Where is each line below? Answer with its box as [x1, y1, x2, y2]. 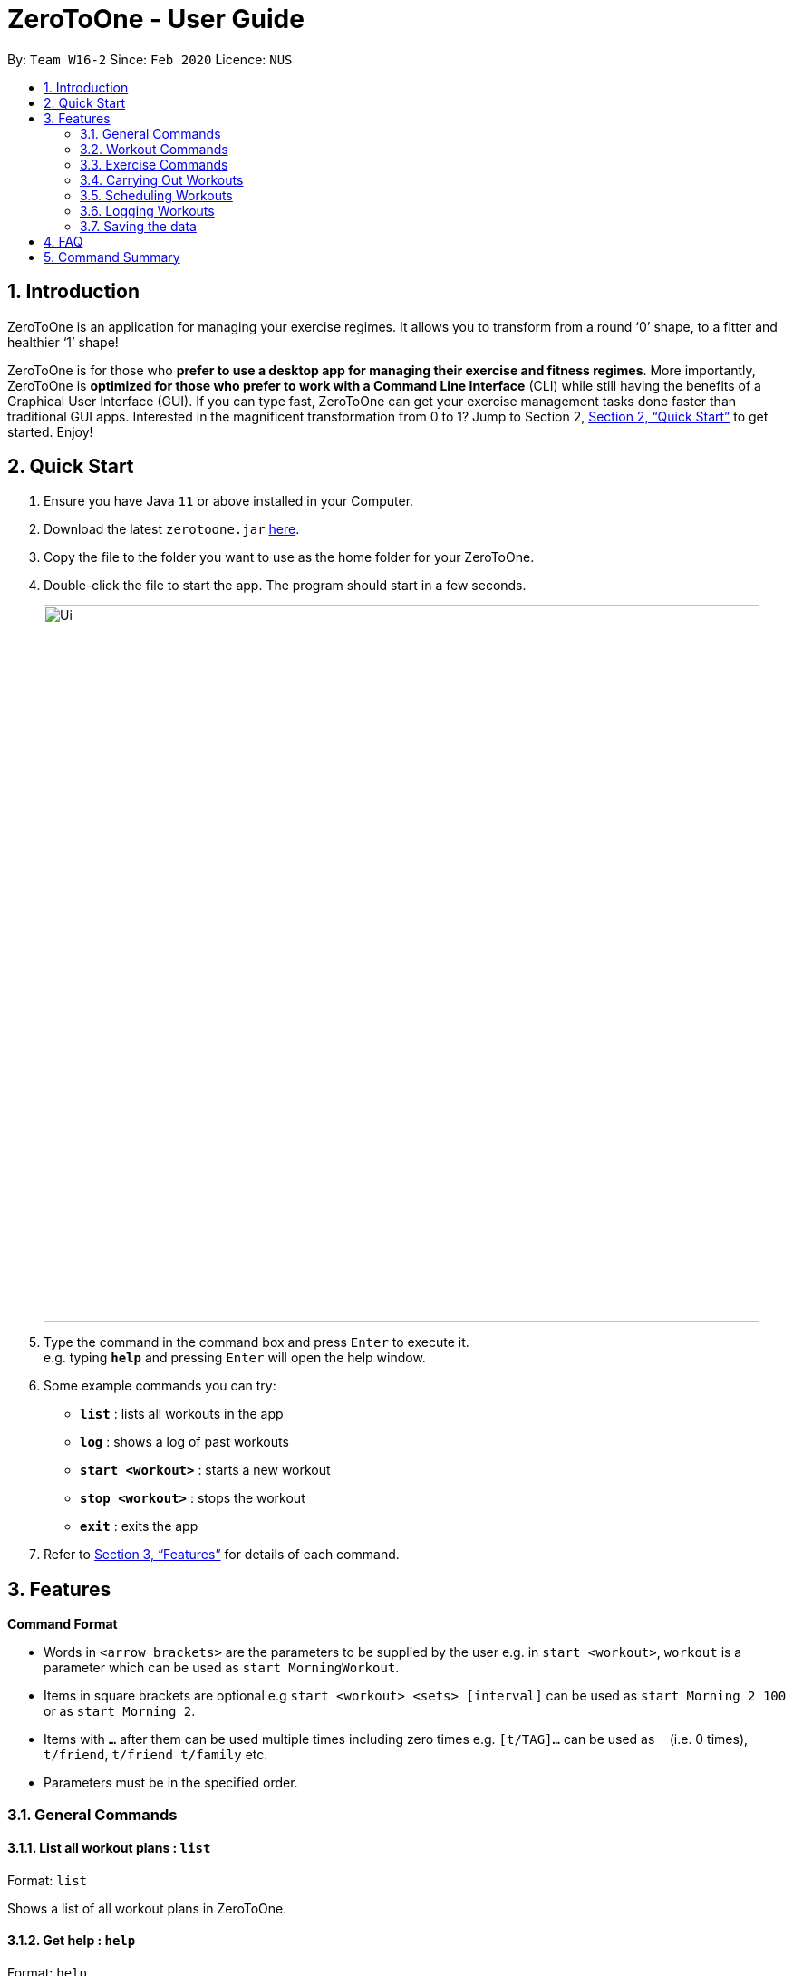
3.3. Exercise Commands [80, 156, 228, 172]
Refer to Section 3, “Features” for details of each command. [44, 1546, 400, 1563]
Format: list [7, 1872, 87, 1888]
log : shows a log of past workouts [80, 1434, 289, 1450]
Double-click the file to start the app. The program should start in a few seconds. [44, 577, 527, 594]
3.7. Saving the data [80, 218, 197, 234]
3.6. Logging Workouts [80, 202, 215, 218]
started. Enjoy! [7, 423, 93, 440]
